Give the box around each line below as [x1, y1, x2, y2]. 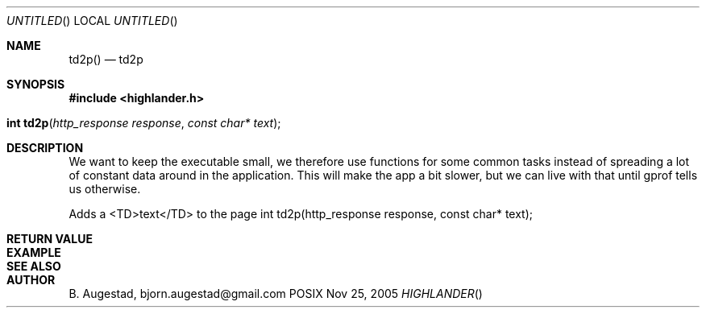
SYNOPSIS [6, 77, 65, 91]
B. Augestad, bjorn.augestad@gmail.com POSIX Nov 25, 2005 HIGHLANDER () [69, 287, 483, 300]
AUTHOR [6, 273, 56, 287]
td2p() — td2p [69, 52, 143, 66]
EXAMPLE [6, 246, 61, 259]
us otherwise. [69, 182, 141, 196]
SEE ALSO [6, 259, 61, 273]
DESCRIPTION [6, 141, 84, 155]
